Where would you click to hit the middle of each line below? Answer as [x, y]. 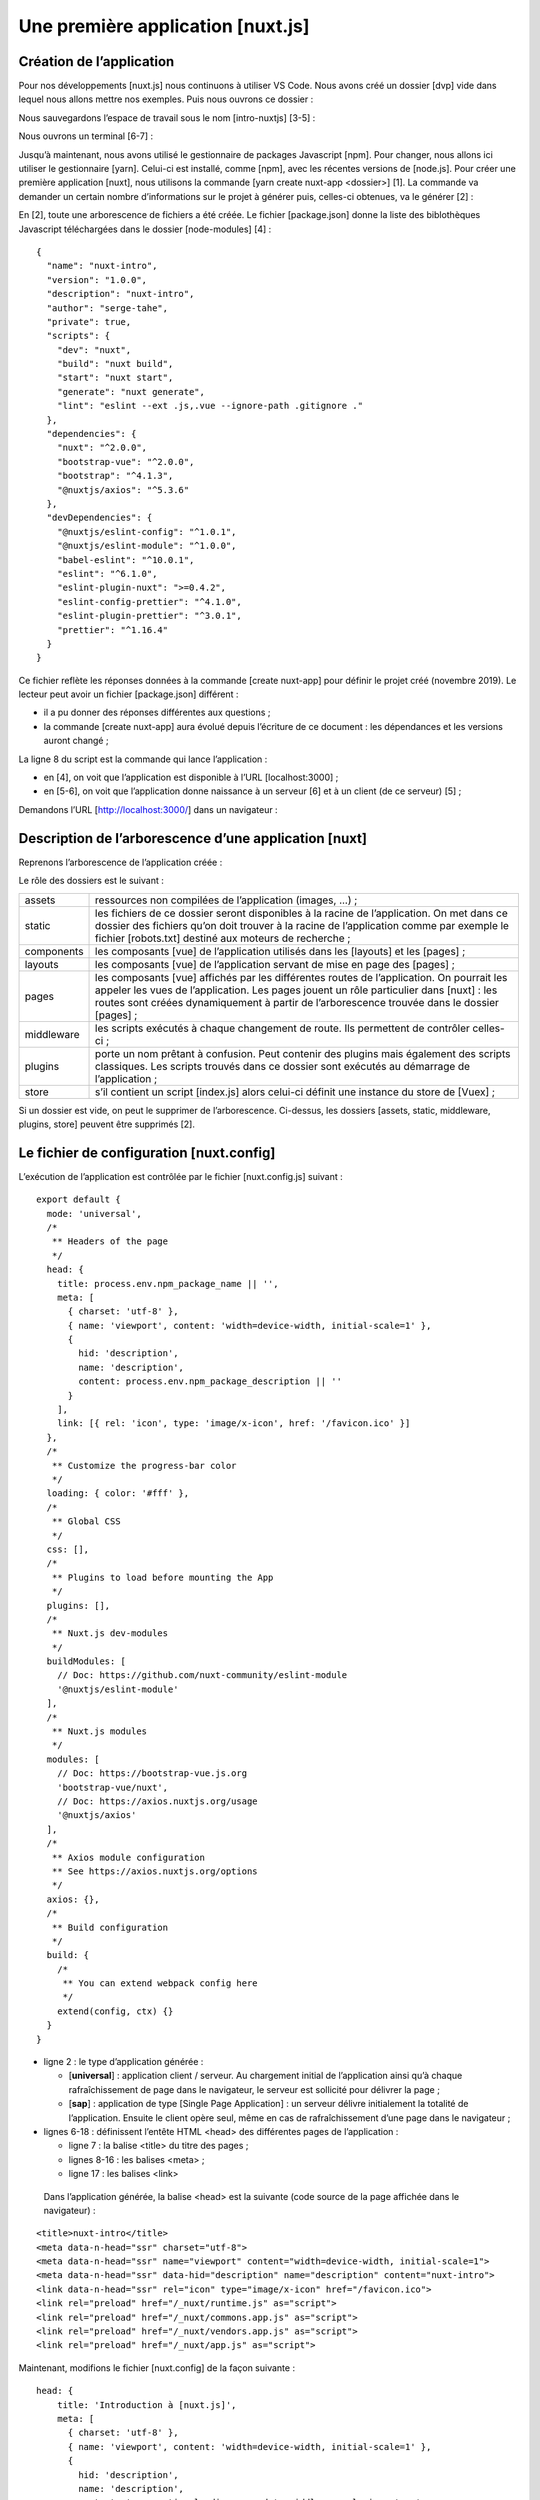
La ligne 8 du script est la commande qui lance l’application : [143, 759]
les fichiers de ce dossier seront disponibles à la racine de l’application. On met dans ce [302, 913]
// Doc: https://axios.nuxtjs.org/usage [157, 1801]
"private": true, [89, 321]
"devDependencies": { [99, 518]
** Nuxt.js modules [99, 1731]
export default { [78, 1199]
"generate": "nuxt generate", [130, 391]
